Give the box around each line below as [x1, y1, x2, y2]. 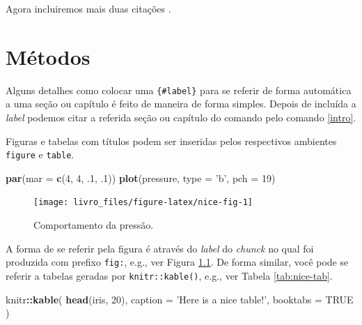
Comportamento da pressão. [33, 218, 154, 232]
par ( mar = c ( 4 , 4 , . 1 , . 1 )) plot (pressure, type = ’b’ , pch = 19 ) [6, 170, 276, 185]
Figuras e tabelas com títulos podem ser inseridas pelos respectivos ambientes [6, 133, 337, 148]
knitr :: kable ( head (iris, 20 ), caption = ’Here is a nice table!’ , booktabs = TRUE [6, 292, 354, 306]
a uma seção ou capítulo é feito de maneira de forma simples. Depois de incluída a [6, 96, 356, 111]
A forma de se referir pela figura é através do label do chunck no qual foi [6, 241, 314, 255]
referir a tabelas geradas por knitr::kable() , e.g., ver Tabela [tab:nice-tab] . [6, 268, 333, 282]
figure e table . [6, 147, 74, 162]
